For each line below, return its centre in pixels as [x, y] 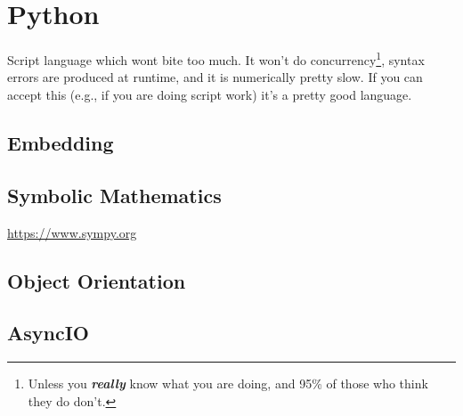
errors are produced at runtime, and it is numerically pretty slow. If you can [215, 77]
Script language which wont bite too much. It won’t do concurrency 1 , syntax [216, 58]
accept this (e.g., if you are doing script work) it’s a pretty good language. [210, 94]
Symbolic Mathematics [114, 195]
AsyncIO [48, 333]
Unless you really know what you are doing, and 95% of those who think [228, 383]
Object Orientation [97, 280]
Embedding [61, 142]
